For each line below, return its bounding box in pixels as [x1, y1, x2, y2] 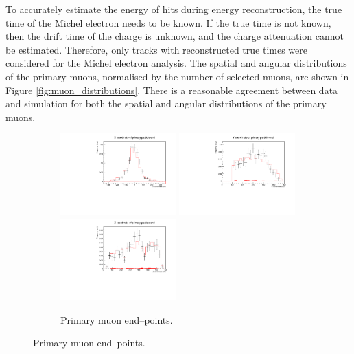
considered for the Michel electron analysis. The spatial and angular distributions [5, 56, 347, 70]
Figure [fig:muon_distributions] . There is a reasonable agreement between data [5, 82, 338, 97]
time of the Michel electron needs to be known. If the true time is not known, [5, 15, 331, 30]
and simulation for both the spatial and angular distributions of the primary [5, 96, 327, 111]
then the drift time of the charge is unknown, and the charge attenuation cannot [5, 29, 344, 43]
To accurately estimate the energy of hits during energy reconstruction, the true [5, 2, 342, 16]
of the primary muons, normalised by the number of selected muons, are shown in [5, 69, 349, 83]
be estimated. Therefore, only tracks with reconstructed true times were [5, 42, 307, 56]
